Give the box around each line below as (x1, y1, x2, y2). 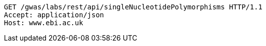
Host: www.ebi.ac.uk (4, 19, 84, 27)
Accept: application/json (4, 11, 104, 19)
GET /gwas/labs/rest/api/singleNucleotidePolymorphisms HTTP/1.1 (4, 3, 263, 11)
